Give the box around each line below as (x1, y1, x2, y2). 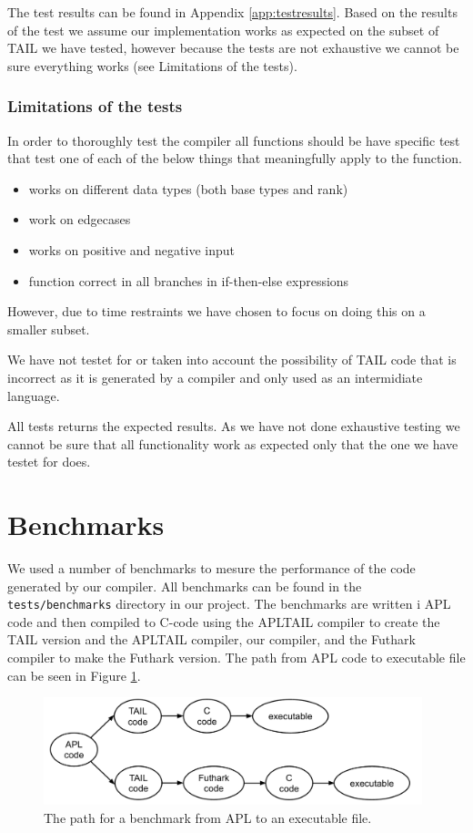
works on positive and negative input (28, 240, 235, 259)
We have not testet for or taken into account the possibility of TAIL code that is (7, 350, 457, 369)
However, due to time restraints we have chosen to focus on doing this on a (7, 302, 426, 321)
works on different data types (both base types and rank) (28, 179, 348, 198)
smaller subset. (7, 319, 90, 338)
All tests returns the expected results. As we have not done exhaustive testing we (7, 416, 460, 436)
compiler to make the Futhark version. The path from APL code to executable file (7, 648, 466, 667)
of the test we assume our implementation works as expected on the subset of (7, 20, 439, 39)
